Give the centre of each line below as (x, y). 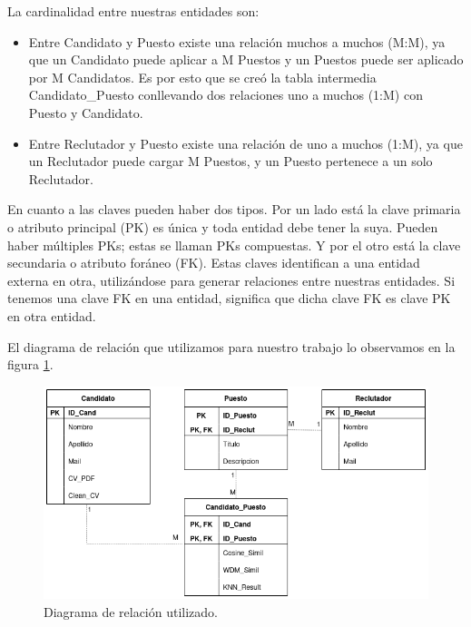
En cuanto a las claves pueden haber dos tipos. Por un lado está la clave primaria (234, 209)
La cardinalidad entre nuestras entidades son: (133, 11)
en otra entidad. (52, 315)
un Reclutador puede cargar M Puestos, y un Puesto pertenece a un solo (231, 161)
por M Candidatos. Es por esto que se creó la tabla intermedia (202, 77)
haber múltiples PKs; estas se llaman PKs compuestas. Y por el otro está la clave (234, 245)
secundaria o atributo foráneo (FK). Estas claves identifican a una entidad (214, 263)
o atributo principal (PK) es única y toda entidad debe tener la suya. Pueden (223, 226)
